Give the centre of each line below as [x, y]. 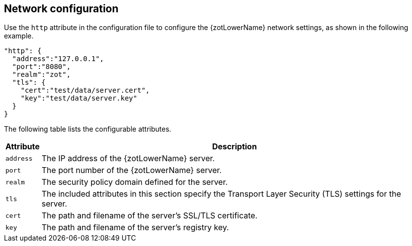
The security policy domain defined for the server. [135, 182]
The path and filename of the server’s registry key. [135, 228]
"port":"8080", [41, 67]
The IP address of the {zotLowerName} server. [128, 158]
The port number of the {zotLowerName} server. [132, 170]
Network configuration [61, 9]
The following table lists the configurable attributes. [88, 129]
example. [19, 36]
